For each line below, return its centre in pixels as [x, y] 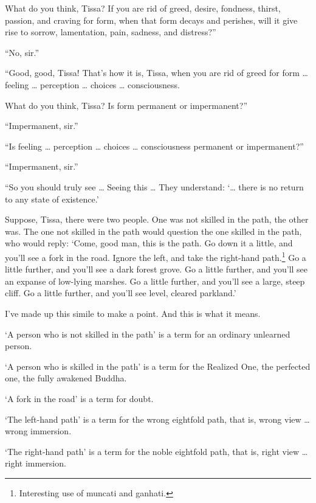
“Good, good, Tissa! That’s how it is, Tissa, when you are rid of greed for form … [156, 73]
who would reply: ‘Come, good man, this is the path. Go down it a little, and [149, 243]
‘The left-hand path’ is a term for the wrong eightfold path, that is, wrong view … [157, 419]
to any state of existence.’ [52, 199]
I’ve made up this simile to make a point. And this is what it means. [133, 313]
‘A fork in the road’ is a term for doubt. [79, 398]
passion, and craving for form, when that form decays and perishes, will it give [151, 20]
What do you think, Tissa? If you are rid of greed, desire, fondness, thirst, [143, 8]
